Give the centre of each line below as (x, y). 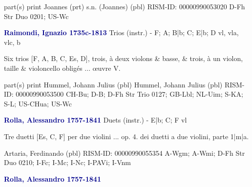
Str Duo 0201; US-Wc (36, 16)
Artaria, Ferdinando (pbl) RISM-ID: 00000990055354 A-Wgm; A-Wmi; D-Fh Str (125, 153)
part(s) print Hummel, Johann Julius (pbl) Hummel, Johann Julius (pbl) (113, 84)
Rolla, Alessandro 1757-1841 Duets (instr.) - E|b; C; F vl (95, 120)
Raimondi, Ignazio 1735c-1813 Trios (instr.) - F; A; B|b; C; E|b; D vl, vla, (121, 32)
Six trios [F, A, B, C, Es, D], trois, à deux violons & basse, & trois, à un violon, (124, 58)
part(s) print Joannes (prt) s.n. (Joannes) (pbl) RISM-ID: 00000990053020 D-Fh (125, 6)
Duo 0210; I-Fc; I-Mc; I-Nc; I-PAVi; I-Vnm (67, 162)
